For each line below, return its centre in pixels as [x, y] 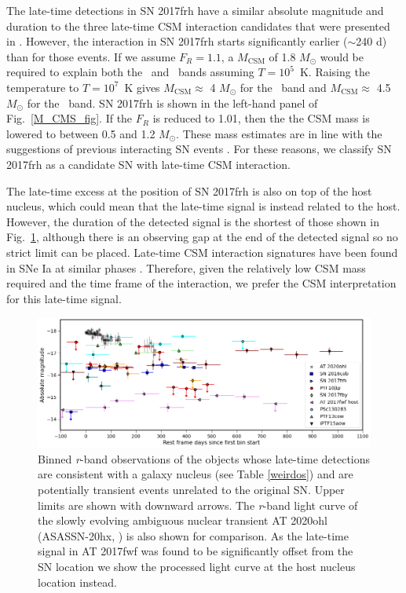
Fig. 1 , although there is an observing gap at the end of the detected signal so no [202, 237]
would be [342, 56]
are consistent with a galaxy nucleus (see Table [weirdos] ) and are [196, 474]
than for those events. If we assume [91, 56]
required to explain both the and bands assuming [130, 72]
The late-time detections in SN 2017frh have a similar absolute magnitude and [195, 10]
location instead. [77, 582]
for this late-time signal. [64, 298]
